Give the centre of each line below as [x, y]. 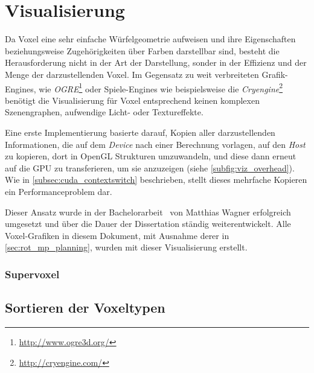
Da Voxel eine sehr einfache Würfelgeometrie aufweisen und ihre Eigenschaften [150, 39]
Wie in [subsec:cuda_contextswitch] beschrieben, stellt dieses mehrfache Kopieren [156, 180]
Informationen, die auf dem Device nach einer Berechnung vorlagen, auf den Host [155, 144]
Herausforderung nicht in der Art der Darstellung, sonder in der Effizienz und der [156, 62]
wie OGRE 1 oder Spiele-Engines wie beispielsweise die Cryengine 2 [161, 88]
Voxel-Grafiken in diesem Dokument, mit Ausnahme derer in [117, 235]
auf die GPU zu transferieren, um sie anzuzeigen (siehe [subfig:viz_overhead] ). [150, 167]
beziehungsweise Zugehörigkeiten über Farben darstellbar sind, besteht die [142, 50]
